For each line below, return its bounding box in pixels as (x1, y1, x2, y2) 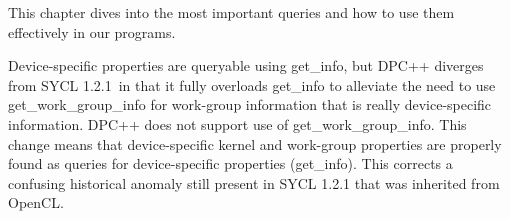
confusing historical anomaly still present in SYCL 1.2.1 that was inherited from (8, 172, 500, 193)
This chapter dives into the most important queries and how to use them (8, 2, 455, 22)
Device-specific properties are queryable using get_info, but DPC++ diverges (8, 55, 484, 76)
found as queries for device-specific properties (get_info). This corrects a (8, 153, 453, 174)
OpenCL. (8, 192, 64, 213)
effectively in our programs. (8, 21, 176, 42)
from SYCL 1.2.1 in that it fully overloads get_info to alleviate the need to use (8, 74, 496, 95)
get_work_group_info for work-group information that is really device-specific (8, 94, 492, 115)
